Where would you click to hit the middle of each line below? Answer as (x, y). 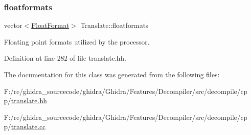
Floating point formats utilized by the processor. (77, 41)
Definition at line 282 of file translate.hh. (65, 58)
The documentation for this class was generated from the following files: (112, 74)
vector (13, 25)
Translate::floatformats (114, 25)
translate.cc (28, 126)
